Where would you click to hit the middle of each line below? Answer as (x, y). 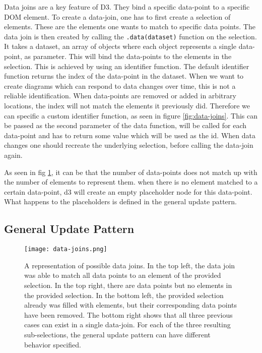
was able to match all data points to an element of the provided (123, 275)
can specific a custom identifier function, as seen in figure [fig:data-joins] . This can (131, 115)
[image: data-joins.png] (66, 249)
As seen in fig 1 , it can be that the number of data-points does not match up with (131, 172)
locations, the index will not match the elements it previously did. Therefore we (127, 105)
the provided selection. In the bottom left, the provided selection (124, 295)
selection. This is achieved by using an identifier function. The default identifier (127, 66)
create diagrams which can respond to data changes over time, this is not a (120, 85)
